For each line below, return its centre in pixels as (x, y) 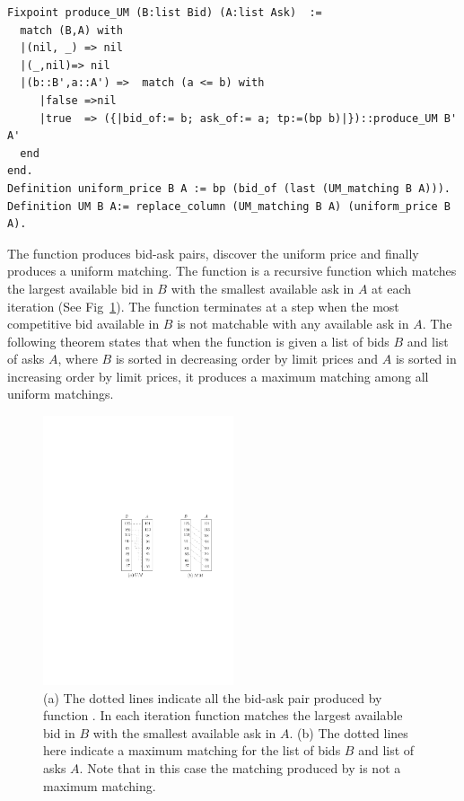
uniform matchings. (61, 394)
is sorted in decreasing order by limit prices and (247, 359)
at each (392, 288)
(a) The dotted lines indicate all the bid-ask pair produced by (213, 697)
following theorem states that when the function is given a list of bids (198, 341)
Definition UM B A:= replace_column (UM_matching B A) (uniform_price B (229, 206)
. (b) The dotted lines (349, 732)
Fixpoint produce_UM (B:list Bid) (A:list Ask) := (165, 13)
